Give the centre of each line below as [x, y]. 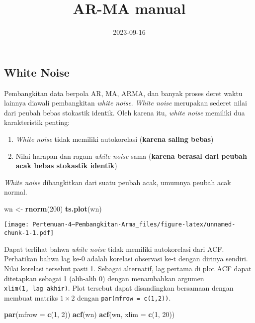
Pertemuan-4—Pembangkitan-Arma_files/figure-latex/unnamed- [134, 225]
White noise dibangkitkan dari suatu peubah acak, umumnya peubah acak [118, 182]
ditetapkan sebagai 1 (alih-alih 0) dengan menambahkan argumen [104, 278]
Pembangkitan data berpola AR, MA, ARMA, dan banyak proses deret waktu [123, 93]
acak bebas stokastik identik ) [66, 165]
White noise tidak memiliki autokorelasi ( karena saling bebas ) [115, 139]
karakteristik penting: [37, 122]
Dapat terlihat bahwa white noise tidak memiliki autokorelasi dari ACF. [114, 249]
